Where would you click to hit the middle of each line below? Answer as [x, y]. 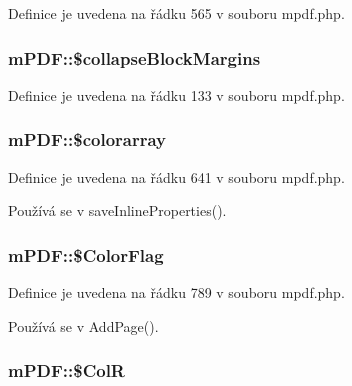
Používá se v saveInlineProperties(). [117, 210]
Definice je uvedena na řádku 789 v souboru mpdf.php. [176, 292]
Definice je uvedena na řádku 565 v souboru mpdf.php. [176, 13]
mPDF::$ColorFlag [86, 254]
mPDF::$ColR [66, 370]
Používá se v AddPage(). [83, 325]
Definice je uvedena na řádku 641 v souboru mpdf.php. [176, 176]
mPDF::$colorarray [87, 139]
